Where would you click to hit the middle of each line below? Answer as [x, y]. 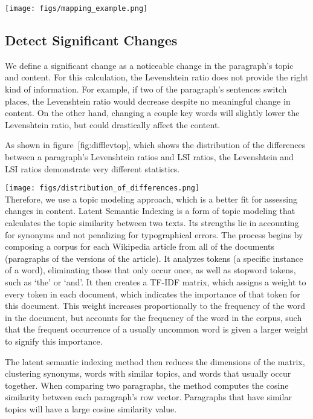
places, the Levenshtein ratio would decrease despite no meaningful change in [148, 101]
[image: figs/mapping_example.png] [76, 8]
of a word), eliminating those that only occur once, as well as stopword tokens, [150, 270]
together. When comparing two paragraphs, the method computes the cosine [147, 385]
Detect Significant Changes [91, 40]
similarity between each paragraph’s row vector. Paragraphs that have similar [148, 397]
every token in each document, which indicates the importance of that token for [153, 294]
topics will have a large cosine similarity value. [91, 408]
